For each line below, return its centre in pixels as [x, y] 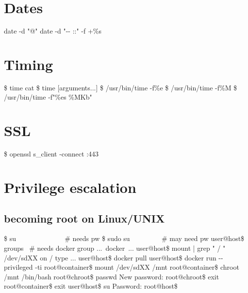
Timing [29, 64]
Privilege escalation [70, 187]
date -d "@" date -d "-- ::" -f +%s [53, 31]
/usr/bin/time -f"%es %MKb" [48, 97]
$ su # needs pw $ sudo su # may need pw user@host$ [124, 238]
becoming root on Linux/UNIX [84, 218]
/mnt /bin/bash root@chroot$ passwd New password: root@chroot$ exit [112, 276]
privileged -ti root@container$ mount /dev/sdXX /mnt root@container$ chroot [122, 267]
